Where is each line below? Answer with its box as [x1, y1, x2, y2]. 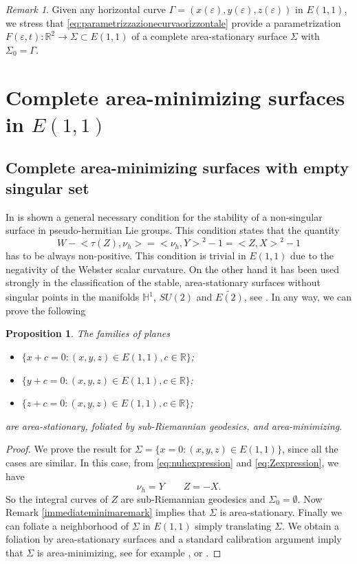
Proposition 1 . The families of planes [6, 326, 170, 340]
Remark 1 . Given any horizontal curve [6, 2, 166, 16]
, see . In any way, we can [244, 290, 352, 304]
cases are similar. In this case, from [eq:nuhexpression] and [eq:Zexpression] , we [6, 455, 338, 469]
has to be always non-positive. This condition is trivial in [6, 248, 246, 263]
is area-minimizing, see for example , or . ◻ [36, 545, 221, 559]
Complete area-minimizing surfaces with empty [6, 157, 349, 178]
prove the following [6, 303, 86, 317]
